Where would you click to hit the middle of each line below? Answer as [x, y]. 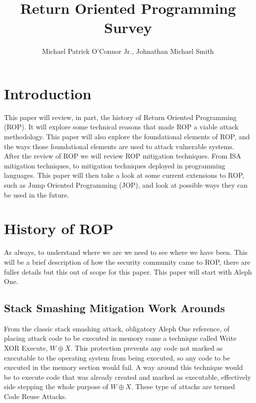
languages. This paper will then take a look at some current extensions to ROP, [124, 175]
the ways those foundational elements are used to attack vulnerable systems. [119, 146]
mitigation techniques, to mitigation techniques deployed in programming [115, 165]
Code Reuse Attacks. [35, 396]
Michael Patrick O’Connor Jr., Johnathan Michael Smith [128, 51]
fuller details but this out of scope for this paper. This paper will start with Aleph [128, 271]
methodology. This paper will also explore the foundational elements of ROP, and [127, 137]
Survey [128, 27]
